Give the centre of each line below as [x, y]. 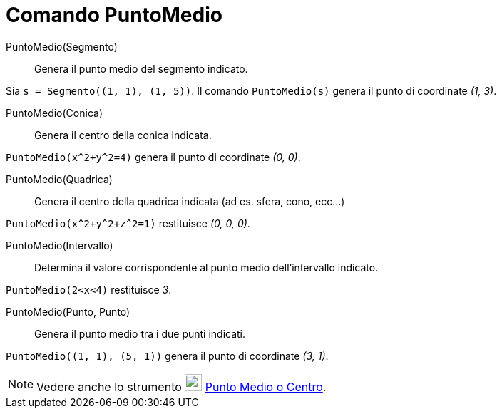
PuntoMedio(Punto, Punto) [68, 311]
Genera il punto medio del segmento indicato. [141, 68]
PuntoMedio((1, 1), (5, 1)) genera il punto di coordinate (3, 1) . [167, 356]
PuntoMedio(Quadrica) [59, 179]
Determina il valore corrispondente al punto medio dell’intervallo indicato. [206, 267]
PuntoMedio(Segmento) [62, 46]
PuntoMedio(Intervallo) [60, 245]
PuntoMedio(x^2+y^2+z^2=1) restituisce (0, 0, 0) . [128, 223]
